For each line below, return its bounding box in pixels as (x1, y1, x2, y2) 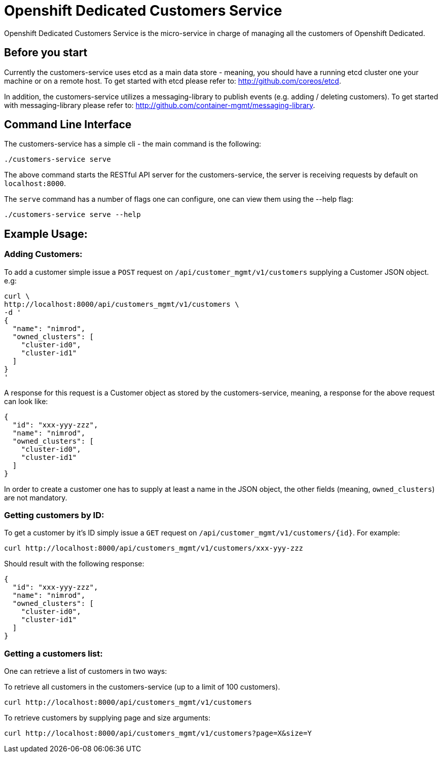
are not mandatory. (4, 493, 67, 502)
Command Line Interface (4, 118, 132, 131)
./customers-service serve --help (4, 210, 141, 219)
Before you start (4, 46, 88, 59)
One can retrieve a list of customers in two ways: (4, 667, 167, 676)
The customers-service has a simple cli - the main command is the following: (4, 139, 262, 149)
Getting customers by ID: (4, 510, 104, 521)
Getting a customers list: (4, 648, 103, 659)
